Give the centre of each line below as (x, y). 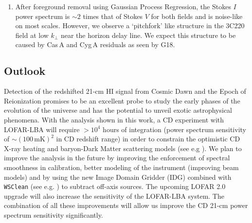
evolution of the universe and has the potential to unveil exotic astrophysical (118, 110)
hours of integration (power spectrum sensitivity (174, 129)
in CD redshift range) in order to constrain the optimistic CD (148, 139)
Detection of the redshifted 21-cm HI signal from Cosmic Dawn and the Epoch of (125, 91)
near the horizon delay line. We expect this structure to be (148, 35)
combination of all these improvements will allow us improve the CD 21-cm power (126, 205)
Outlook (25, 71)
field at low (32, 35)
